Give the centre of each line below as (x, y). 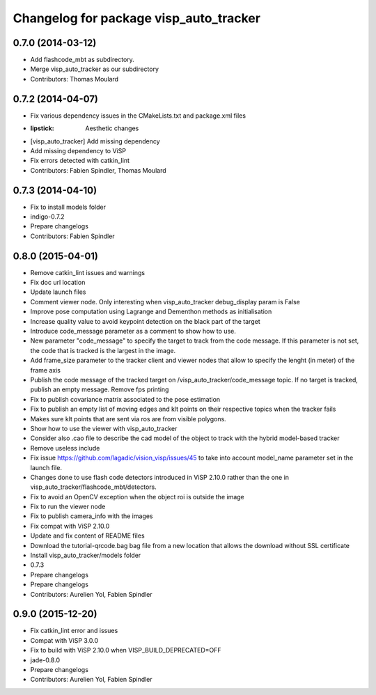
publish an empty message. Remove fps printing (100, 389)
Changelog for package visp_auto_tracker (137, 18)
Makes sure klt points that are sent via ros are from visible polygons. (128, 419)
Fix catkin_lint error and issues (74, 631)
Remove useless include (65, 448)
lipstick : (42, 128)
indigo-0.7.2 (48, 217)
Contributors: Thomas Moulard (74, 79)
